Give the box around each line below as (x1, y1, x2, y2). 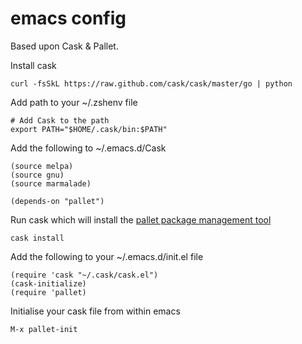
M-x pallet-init (10, 324, 78, 334)
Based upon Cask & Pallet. (10, 40, 119, 52)
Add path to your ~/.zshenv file (10, 96, 138, 108)
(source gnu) (10, 170, 65, 180)
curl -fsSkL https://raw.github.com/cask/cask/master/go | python (10, 78, 293, 89)
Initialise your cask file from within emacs (10, 305, 181, 317)
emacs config (10, 7, 127, 30)
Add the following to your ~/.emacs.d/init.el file (10, 250, 204, 262)
